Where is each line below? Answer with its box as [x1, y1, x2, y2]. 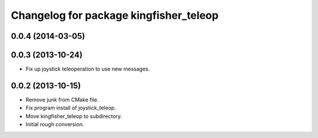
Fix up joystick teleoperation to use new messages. [25, 65, 150, 73]
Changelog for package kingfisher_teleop [11, 9, 219, 22]
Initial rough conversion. [25, 121, 85, 128]
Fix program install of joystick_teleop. [25, 105, 116, 112]
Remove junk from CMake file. [25, 96, 99, 103]
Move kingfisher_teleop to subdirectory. [25, 112, 122, 120]
